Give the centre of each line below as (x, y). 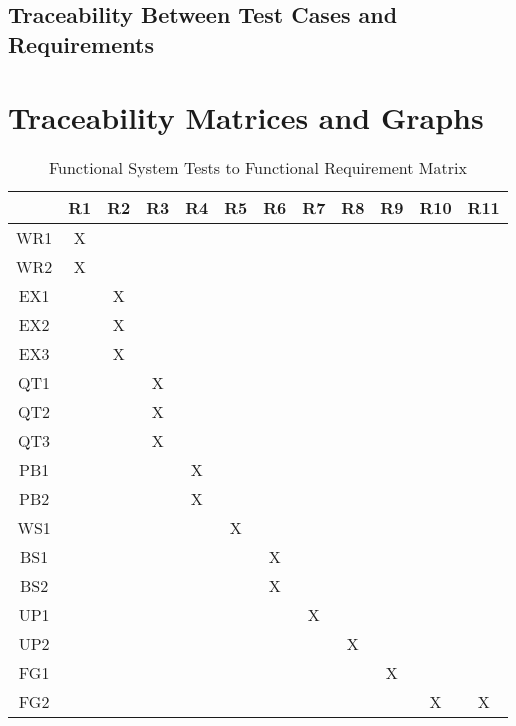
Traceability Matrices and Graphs (246, 117)
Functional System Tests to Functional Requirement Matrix (257, 168)
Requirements (81, 43)
